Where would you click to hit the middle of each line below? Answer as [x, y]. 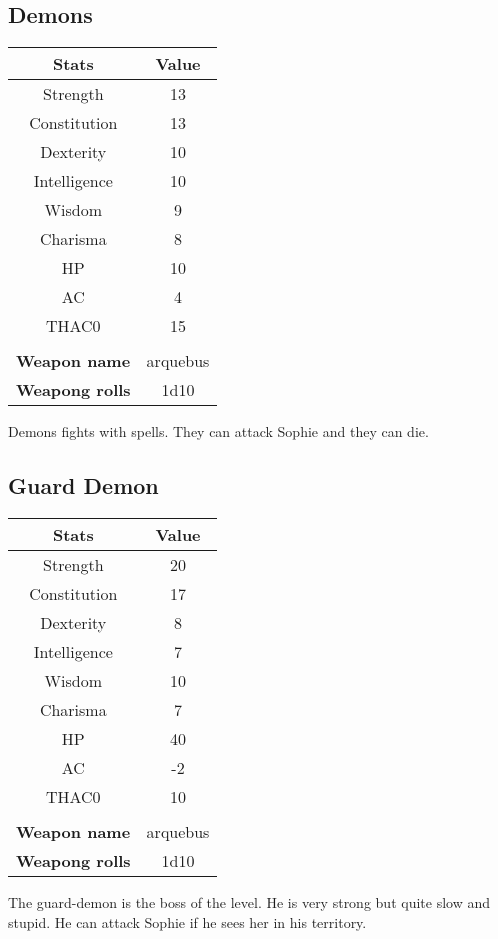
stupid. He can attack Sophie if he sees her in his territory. [187, 921]
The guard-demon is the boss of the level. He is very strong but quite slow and [249, 902]
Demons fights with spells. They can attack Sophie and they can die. [218, 431]
